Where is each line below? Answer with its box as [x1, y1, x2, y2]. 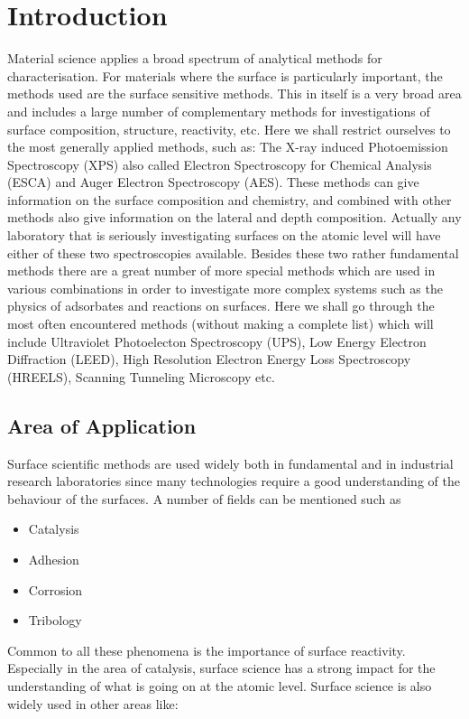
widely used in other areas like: [7, 694, 179, 713]
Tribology [28, 611, 82, 630]
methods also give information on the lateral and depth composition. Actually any [7, 208, 462, 227]
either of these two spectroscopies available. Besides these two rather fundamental [7, 243, 459, 262]
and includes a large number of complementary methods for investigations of [7, 101, 430, 120]
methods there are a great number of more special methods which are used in [7, 261, 436, 280]
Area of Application [7, 411, 197, 439]
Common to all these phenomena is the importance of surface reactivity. [7, 640, 406, 659]
